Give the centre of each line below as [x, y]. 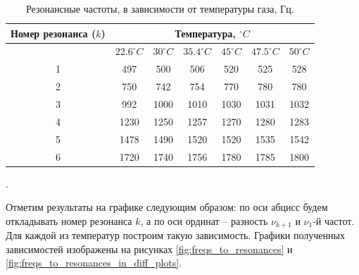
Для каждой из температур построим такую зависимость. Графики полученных [175, 235]
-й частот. [334, 220]
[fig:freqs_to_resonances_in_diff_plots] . [94, 263]
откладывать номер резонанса [69, 220]
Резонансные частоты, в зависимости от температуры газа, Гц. [160, 8]
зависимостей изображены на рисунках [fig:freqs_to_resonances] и [149, 249]
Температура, [205, 33]
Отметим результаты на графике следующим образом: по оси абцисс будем [167, 207]
